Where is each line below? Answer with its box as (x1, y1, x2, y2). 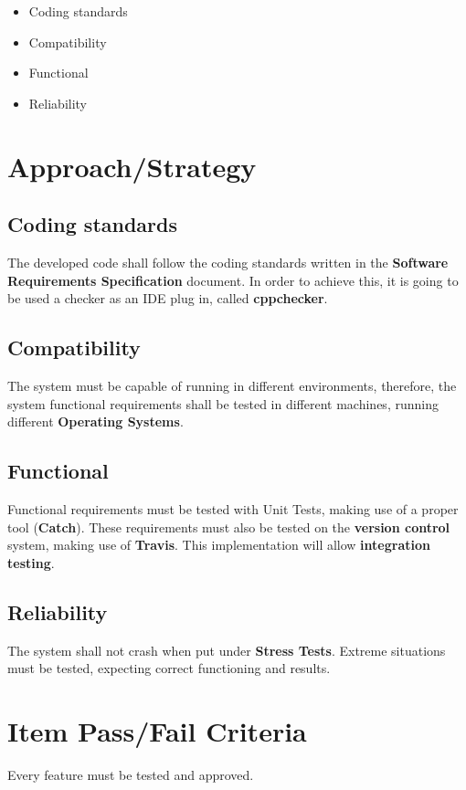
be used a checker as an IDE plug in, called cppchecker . (7, 289, 328, 308)
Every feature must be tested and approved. (7, 764, 254, 784)
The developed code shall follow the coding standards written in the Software (7, 252, 449, 271)
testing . (7, 553, 55, 572)
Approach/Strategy (7, 147, 257, 184)
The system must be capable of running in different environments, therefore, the (7, 375, 457, 395)
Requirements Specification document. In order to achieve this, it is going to (7, 270, 459, 290)
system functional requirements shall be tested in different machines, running (7, 394, 439, 413)
